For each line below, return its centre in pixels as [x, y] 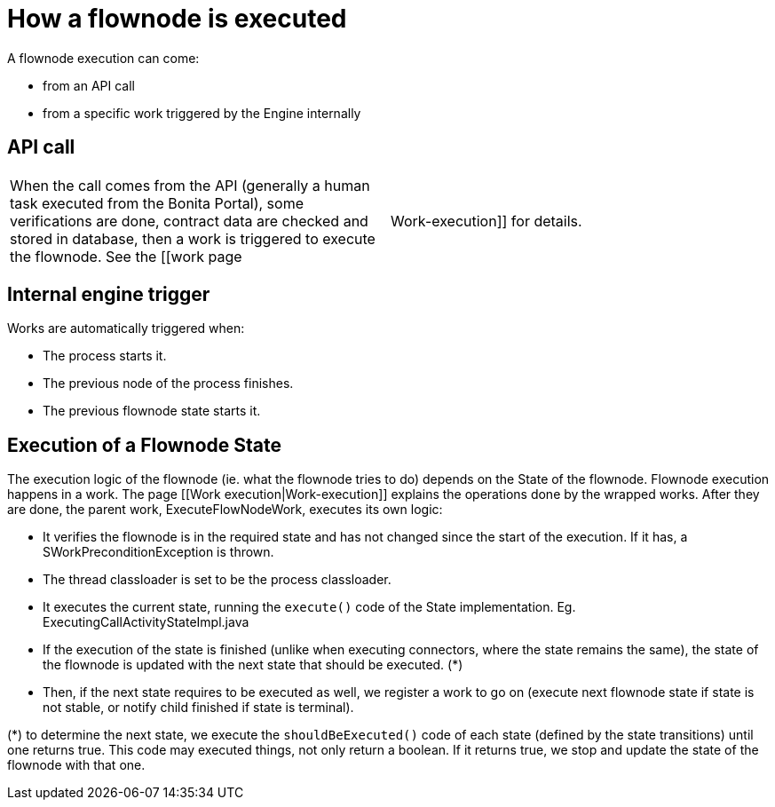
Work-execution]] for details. [486, 221]
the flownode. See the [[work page [126, 256]
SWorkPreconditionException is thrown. [158, 552]
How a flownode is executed [177, 19]
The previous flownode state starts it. [152, 411]
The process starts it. [105, 356]
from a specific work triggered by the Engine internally [202, 113]
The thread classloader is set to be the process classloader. [217, 580]
